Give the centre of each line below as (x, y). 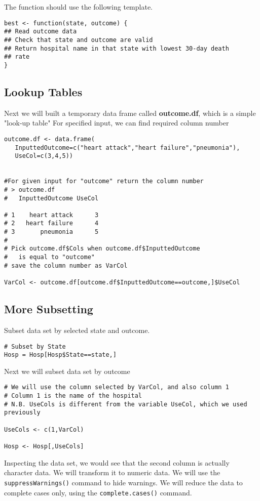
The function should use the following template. (79, 7)
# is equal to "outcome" (49, 257)
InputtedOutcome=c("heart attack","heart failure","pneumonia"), (127, 148)
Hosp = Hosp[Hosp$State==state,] (60, 355)
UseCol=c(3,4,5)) (44, 156)
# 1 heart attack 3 (51, 215)
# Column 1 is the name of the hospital (73, 396)
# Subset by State (35, 346)
